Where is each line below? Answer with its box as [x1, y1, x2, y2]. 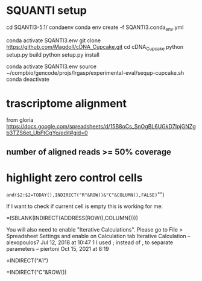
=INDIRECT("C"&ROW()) [6, 268, 67, 276]
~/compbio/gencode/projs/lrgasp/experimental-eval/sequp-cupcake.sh [6, 69, 185, 76]
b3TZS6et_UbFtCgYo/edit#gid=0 [6, 129, 89, 136]
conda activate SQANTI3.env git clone [6, 37, 101, 44]
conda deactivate [6, 75, 50, 83]
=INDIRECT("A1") [6, 257, 49, 264]
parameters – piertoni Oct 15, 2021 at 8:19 [6, 245, 110, 252]
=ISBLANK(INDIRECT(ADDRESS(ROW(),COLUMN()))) [6, 214, 139, 221]
